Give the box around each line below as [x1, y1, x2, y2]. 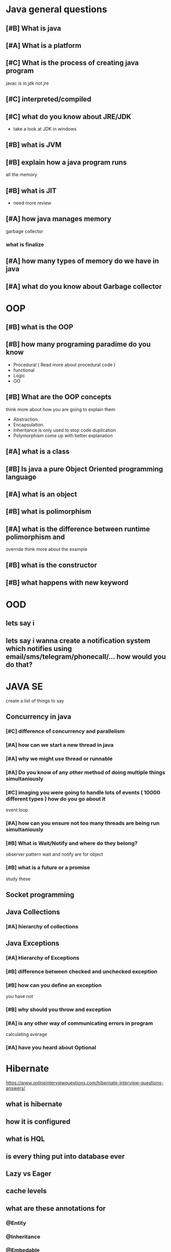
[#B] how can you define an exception [6, 981, 102, 989]
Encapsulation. [13, 421, 45, 427]
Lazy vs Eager [6, 1169, 52, 1178]
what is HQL [6, 1135, 45, 1143]
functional [13, 367, 35, 373]
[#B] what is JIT [6, 186, 57, 195]
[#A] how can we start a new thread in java [6, 741, 114, 749]
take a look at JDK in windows [13, 126, 77, 132]
